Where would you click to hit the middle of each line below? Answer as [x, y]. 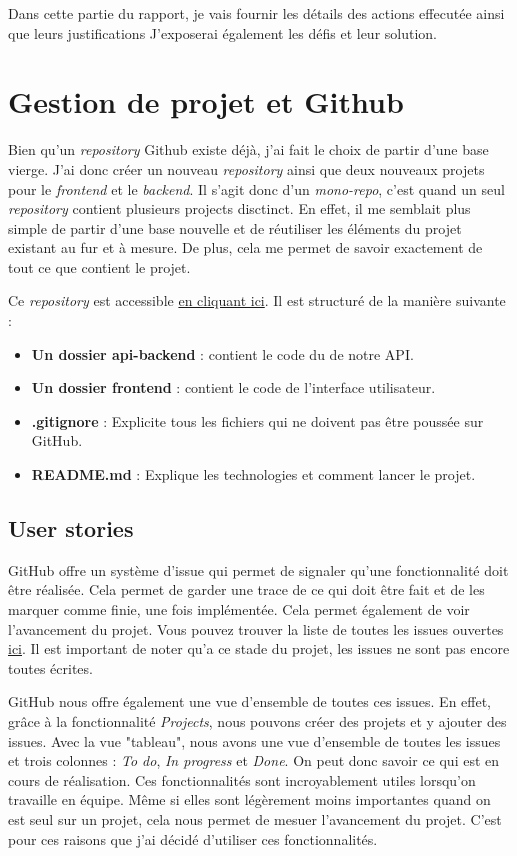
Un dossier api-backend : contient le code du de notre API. [222, 353]
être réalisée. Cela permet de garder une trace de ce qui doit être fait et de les [246, 589]
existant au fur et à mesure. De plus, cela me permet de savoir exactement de [245, 247]
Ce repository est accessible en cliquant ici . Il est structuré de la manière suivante [257, 300]
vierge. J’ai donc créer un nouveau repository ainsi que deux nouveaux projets [246, 168]
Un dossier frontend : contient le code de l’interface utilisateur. [233, 387]
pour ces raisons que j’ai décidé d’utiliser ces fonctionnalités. [193, 838]
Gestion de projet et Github [206, 101]
